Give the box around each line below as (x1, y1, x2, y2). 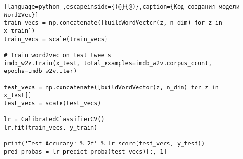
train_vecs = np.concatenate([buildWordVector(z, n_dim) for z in (4, 19, 223, 27)
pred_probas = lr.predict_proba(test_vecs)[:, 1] (4, 148, 167, 155)
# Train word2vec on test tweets (4, 51, 111, 58)
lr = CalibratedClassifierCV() (4, 116, 105, 123)
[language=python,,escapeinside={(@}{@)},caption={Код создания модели (4, 3, 240, 10)
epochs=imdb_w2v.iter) (4, 68, 77, 75)
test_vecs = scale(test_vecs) (4, 100, 101, 107)
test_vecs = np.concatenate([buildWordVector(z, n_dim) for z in (4, 84, 219, 91)
